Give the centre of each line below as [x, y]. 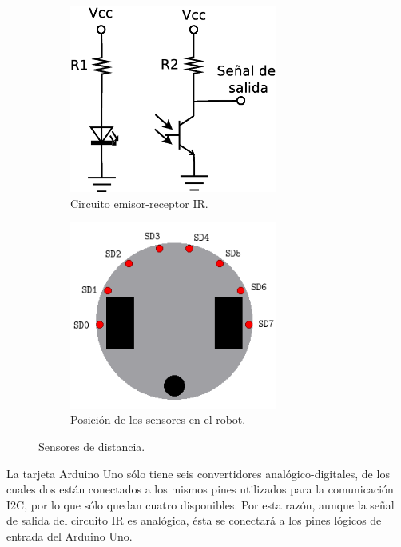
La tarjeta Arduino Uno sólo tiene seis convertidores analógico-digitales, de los [198, 473]
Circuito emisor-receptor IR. [139, 203]
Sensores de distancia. [92, 446]
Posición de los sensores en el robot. [158, 419]
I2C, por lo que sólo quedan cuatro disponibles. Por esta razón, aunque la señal [200, 504]
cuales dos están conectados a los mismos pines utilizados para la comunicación [200, 489]
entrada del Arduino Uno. [69, 535]
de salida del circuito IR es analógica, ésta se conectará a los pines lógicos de [194, 520]
